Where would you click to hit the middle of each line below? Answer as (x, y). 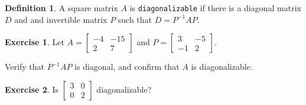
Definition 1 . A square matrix (61, 8)
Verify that (25, 67)
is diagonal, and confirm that (127, 67)
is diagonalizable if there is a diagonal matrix (215, 8)
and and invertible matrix (61, 19)
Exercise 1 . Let (35, 42)
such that (135, 19)
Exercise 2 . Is (32, 89)
